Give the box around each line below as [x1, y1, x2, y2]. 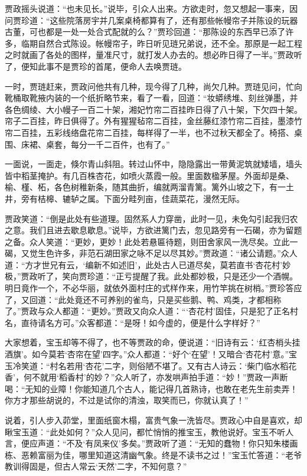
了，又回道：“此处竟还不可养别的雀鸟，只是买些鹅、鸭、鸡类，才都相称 [5, 293, 282, 305]
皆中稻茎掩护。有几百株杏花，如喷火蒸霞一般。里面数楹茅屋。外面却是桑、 [5, 169, 294, 181]
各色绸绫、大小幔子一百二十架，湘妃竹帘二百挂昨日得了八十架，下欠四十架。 [5, 103, 302, 115]
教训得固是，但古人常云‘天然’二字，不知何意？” [5, 460, 187, 472]
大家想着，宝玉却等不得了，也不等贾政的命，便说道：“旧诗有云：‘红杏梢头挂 [5, 336, 301, 348]
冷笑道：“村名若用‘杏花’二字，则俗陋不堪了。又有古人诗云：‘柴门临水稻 [12, 359, 289, 371]
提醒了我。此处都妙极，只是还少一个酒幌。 [132, 270, 298, 282]
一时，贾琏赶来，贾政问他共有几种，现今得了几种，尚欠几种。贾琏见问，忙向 [5, 80, 302, 92]
